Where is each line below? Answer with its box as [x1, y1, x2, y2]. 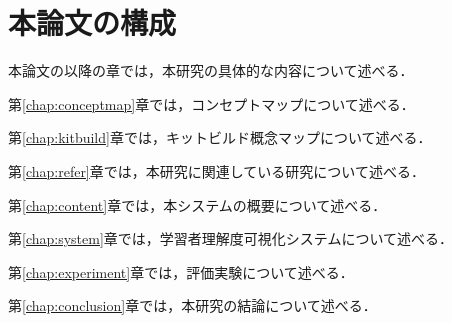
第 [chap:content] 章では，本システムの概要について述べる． [8, 194, 387, 215]
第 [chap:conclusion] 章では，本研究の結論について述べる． [8, 295, 377, 316]
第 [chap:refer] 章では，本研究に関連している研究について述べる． [8, 160, 425, 181]
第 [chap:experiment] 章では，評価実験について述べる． [8, 261, 354, 282]
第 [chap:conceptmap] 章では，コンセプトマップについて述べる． [8, 93, 415, 114]
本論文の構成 [8, 2, 177, 43]
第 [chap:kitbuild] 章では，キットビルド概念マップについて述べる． [8, 127, 432, 148]
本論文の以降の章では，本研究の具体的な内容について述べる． [8, 60, 414, 81]
